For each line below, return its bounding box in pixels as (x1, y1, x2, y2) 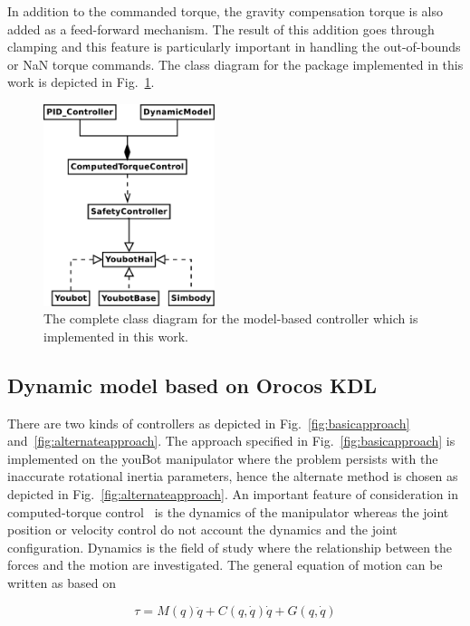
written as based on (7, 573, 116, 592)
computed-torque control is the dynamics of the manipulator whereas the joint (7, 502, 449, 521)
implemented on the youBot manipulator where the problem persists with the (7, 448, 438, 467)
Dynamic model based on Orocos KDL (7, 371, 378, 399)
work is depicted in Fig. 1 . (7, 72, 155, 91)
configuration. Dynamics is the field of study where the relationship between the (7, 537, 453, 556)
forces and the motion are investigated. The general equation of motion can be (7, 555, 443, 574)
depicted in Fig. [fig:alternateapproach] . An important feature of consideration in (7, 485, 458, 503)
